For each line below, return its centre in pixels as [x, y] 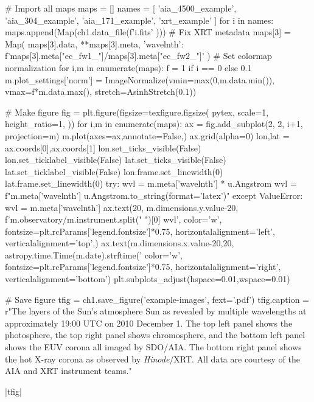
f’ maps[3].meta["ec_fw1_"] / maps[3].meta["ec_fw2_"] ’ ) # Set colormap [138, 56]
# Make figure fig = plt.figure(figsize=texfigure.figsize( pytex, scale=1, [137, 112]
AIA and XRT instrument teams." [68, 371]
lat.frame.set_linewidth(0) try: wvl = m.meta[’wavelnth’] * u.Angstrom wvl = [151, 183]
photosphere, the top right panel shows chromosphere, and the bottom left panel [155, 335]
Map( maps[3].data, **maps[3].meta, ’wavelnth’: [94, 43]
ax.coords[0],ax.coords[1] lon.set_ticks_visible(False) [103, 147]
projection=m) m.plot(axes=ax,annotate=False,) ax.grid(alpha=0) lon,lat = [147, 135]
